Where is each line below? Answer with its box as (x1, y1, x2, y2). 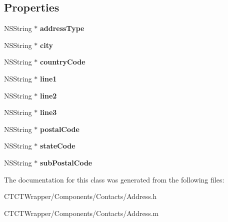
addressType (40, 23, 84, 33)
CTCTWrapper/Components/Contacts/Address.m (4, 207, 159, 218)
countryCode (40, 56, 85, 67)
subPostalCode (40, 157, 92, 167)
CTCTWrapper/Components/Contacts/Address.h (4, 191, 157, 201)
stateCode (40, 140, 75, 151)
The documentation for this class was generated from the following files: (4, 174, 224, 184)
